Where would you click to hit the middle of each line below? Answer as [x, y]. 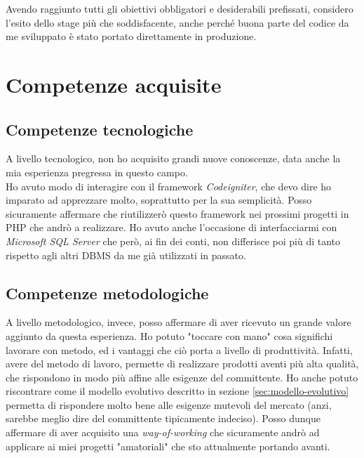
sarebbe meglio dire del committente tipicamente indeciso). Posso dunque [163, 418]
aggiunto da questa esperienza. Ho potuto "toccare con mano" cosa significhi [169, 335]
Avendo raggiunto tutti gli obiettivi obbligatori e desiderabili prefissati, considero [180, 8]
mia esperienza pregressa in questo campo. [97, 172]
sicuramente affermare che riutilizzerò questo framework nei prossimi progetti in [177, 213]
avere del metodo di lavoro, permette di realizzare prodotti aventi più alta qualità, [182, 364]
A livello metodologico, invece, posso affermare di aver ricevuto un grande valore [178, 322]
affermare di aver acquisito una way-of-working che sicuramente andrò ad [163, 432]
